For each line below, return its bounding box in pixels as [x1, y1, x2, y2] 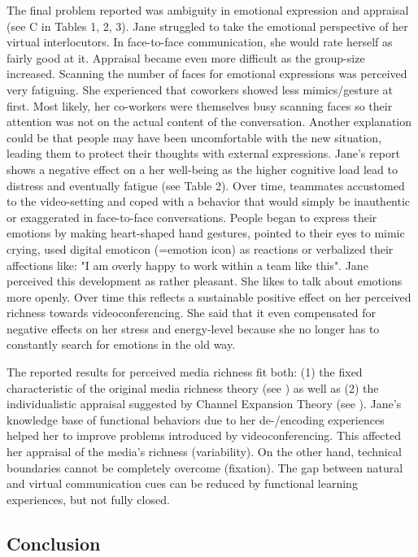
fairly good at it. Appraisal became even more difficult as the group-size [7, 49, 365, 66]
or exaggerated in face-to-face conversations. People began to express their [7, 208, 377, 225]
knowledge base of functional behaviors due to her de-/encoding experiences [7, 411, 385, 428]
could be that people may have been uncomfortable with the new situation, [7, 128, 381, 146]
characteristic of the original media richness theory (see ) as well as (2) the [7, 379, 379, 396]
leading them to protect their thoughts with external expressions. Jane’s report [7, 145, 400, 162]
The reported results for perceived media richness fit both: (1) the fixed [7, 363, 363, 381]
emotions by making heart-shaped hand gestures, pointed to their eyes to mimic [7, 224, 405, 242]
